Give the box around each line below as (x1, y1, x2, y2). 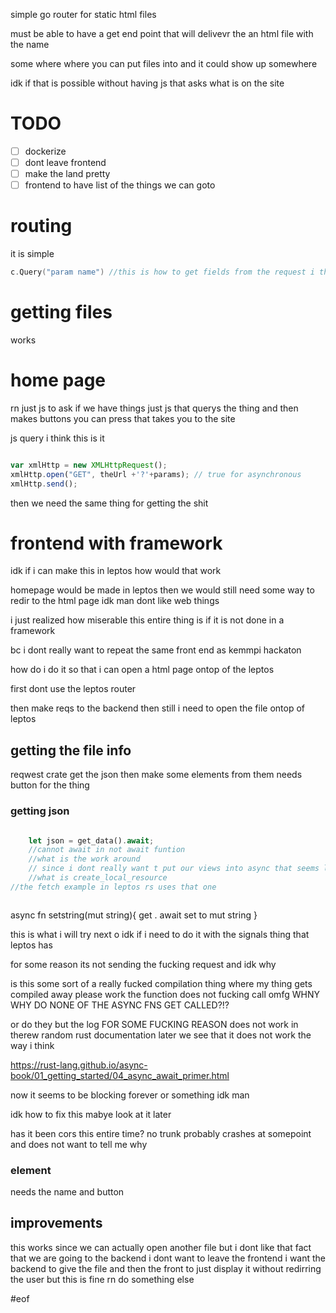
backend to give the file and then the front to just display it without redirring (10, 1262, 322, 1274)
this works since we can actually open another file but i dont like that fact (10, 1241, 312, 1253)
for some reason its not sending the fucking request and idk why (10, 958, 277, 970)
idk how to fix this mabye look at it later (10, 1108, 172, 1120)
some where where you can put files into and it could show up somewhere (10, 58, 318, 69)
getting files (10, 301, 113, 324)
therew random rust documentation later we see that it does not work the (10, 1029, 312, 1041)
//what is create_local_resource (28, 873, 168, 883)
